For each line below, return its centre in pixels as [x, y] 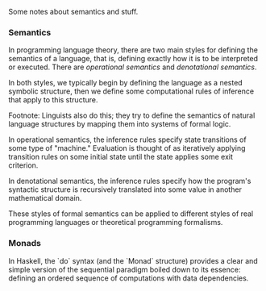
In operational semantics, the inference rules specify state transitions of [128, 139]
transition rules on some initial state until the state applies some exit [121, 157]
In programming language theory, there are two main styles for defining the [133, 50]
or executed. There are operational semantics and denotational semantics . [133, 67]
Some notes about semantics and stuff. [73, 12]
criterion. [23, 165]
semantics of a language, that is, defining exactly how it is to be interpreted [133, 59]
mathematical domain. [45, 198]
